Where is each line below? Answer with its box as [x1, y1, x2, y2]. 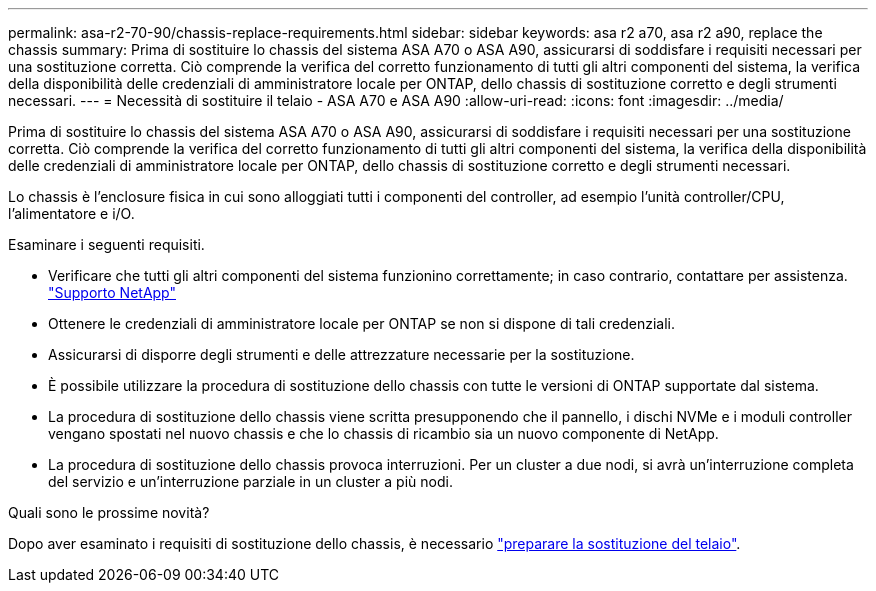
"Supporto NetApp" [48, 284, 176, 301]
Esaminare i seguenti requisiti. [8, 236, 205, 253]
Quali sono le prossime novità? [8, 504, 210, 521]
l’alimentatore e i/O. [8, 205, 135, 222]
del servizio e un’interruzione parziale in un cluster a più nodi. [48, 473, 453, 490]
